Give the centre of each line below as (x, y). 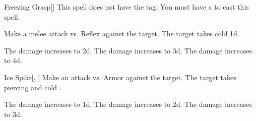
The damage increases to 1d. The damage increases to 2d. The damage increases (128, 104)
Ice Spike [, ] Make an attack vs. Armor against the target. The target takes (120, 77)
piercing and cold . (33, 87)
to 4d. (13, 60)
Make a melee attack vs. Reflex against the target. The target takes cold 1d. (122, 34)
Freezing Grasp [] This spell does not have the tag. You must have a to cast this (126, 7)
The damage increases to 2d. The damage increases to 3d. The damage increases (128, 50)
